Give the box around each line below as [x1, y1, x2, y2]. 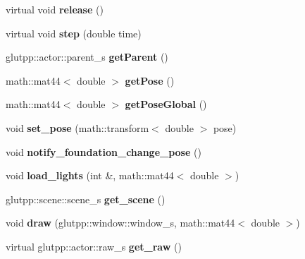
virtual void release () [6, 2, 104, 16]
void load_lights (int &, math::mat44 [6, 168, 174, 183]
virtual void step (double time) [6, 25, 142, 40]
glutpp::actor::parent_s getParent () [6, 49, 168, 64]
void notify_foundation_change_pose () [6, 144, 201, 159]
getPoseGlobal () [125, 97, 207, 112]
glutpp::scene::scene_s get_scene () [6, 191, 166, 206]
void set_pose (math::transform [6, 120, 149, 135]
